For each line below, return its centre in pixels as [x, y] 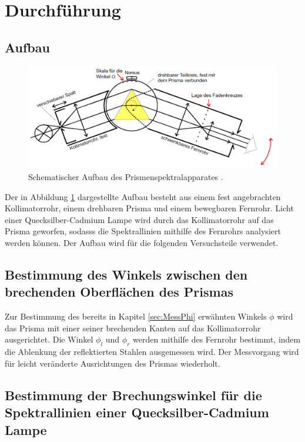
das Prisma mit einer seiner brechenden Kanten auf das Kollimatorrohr [133, 328]
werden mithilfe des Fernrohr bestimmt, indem [217, 339]
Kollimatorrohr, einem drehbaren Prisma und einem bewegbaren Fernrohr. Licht [149, 208]
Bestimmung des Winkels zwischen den [126, 275]
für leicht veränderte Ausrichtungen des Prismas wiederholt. [113, 363]
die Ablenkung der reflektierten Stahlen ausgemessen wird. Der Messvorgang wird [152, 352]
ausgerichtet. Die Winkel [49, 339]
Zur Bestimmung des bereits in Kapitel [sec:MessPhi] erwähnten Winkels [136, 316]
